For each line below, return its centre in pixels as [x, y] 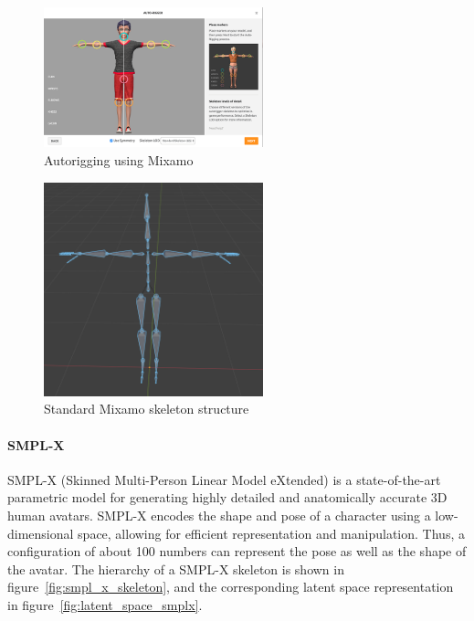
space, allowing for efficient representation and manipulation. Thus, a [271, 533]
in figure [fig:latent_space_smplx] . [105, 605]
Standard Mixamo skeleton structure [147, 409]
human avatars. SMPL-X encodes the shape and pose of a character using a [219, 516]
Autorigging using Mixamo [119, 159]
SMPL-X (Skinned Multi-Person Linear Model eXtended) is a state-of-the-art [224, 479]
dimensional [41, 533]
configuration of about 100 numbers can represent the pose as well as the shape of [237, 551]
